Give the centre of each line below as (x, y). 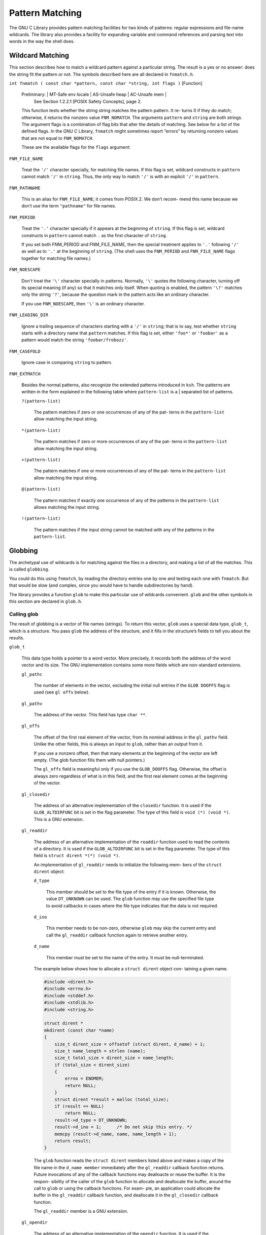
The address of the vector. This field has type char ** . (90, 715)
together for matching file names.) (56, 258)
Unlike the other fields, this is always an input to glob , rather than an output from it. (118, 744)
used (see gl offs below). (62, 692)
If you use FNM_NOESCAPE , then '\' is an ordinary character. (83, 303)
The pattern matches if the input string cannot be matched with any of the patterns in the (124, 530)
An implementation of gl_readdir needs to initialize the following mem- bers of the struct (128, 864)
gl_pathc (32, 674)
